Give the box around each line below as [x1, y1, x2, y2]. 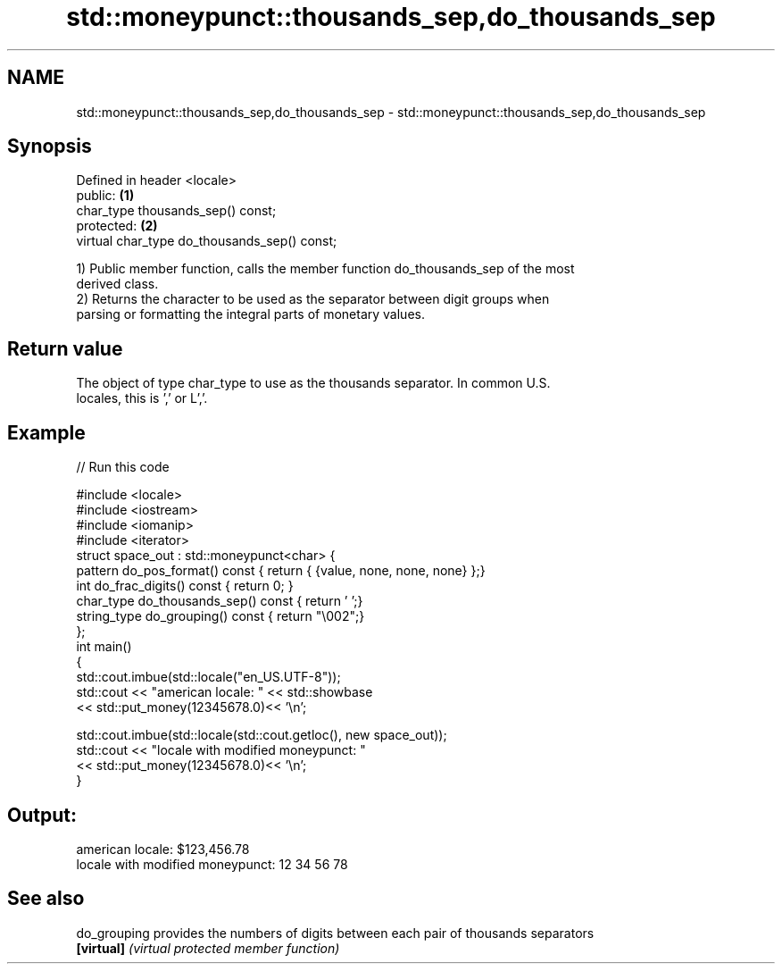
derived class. [76, 276, 159, 292]
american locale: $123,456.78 [76, 841, 250, 857]
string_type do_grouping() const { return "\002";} [76, 608, 365, 624]
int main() [76, 639, 132, 655]
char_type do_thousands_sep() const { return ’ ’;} [76, 593, 363, 609]
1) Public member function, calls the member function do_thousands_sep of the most [76, 261, 575, 277]
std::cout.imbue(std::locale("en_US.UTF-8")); [76, 669, 341, 685]
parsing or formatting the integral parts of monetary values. [76, 306, 425, 322]
